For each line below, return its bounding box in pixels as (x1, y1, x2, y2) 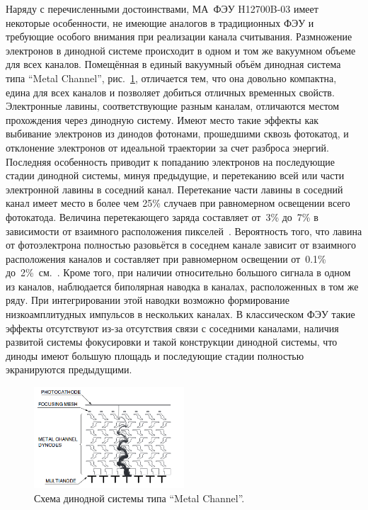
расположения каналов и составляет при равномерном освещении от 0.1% (6, 251, 326, 266)
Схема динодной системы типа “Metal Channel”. (34, 490, 245, 505)
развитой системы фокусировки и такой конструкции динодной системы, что (6, 334, 338, 349)
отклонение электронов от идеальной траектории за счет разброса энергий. (6, 140, 329, 154)
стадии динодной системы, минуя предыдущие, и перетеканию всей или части (6, 168, 345, 183)
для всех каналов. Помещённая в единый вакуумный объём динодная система (6, 57, 341, 72)
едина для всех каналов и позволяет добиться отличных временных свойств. (6, 84, 335, 99)
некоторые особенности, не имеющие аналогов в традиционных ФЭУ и (6, 15, 314, 30)
